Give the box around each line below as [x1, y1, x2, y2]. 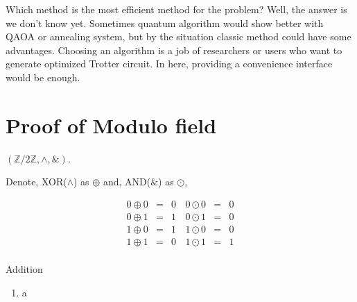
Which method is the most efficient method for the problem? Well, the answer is [6, 2, 347, 16]
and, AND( [103, 174, 151, 189]
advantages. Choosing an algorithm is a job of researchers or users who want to [6, 42, 342, 57]
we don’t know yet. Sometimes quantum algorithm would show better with [6, 15, 324, 30]
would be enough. [6, 69, 80, 84]
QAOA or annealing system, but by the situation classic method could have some [6, 29, 351, 44]
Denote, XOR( [6, 174, 67, 189]
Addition [6, 262, 43, 276]
